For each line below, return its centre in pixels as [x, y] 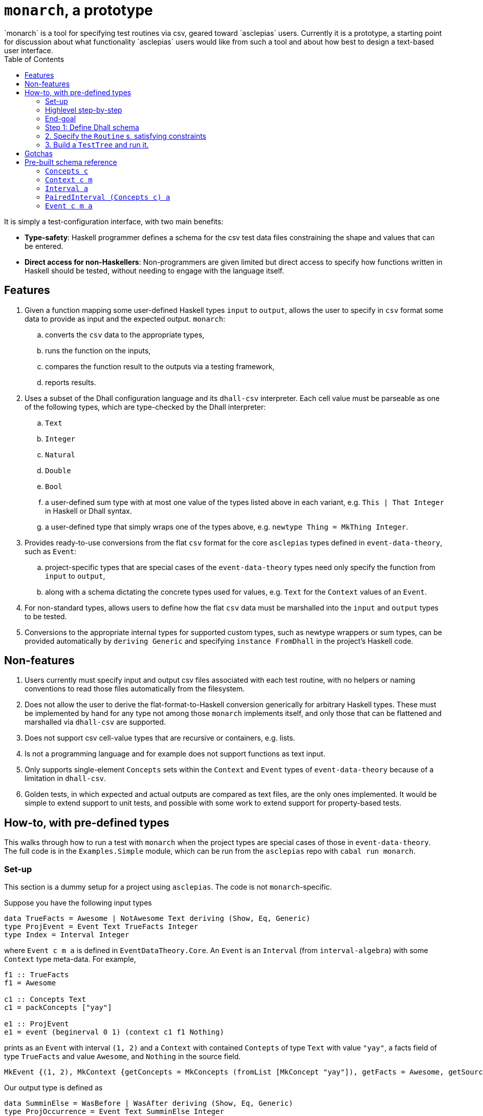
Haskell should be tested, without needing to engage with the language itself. [155, 270]
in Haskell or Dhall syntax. [89, 511]
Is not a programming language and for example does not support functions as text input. [175, 754]
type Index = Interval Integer [67, 935]
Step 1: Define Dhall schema [92, 127]
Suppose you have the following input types [78, 903]
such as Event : [51, 551]
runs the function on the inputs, [98, 350]
